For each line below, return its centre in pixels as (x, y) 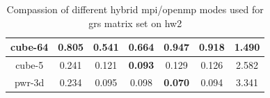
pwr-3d (29, 82)
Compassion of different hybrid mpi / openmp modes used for (135, 9)
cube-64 (30, 47)
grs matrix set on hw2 (135, 23)
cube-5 (30, 65)
